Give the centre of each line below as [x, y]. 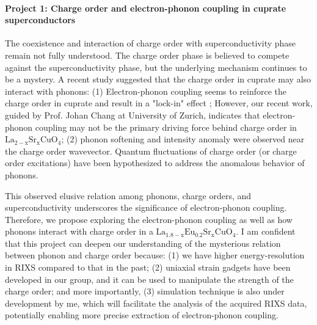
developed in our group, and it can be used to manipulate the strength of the [149, 279]
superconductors [40, 20]
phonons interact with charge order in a [79, 231]
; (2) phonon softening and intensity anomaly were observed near [183, 139]
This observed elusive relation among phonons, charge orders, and [128, 195]
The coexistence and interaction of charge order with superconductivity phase [151, 43]
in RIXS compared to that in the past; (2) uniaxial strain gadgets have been [148, 267]
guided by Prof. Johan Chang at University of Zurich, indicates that [133, 115]
